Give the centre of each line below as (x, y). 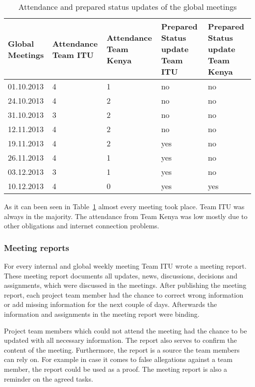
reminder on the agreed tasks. (49, 378)
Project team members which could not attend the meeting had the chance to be (126, 330)
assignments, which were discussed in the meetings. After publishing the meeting (125, 285)
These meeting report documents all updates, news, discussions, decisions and (121, 275)
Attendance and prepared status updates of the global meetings (127, 7)
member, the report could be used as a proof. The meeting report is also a (116, 369)
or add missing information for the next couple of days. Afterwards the (111, 304)
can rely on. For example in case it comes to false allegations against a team (118, 359)
